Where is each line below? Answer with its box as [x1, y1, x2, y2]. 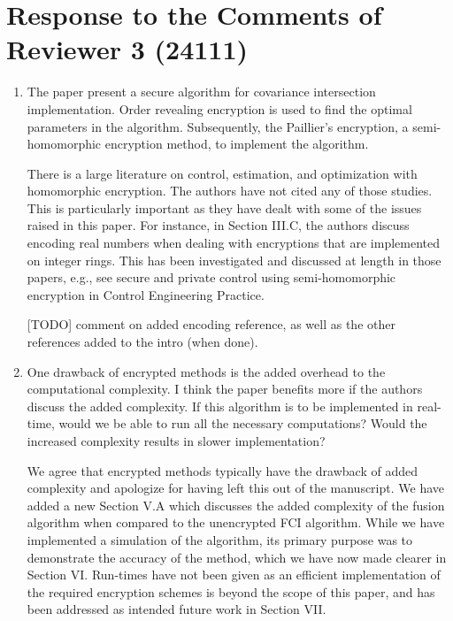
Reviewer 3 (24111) [6, 31, 249, 67]
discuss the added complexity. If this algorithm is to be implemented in [27, 396, 413, 415]
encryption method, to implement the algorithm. [104, 134, 369, 153]
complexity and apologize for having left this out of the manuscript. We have [27, 479, 444, 497]
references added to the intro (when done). [27, 333, 258, 351]
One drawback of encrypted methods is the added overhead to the [27, 362, 386, 380]
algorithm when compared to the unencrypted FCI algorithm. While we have [27, 513, 445, 532]
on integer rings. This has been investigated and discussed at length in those [27, 250, 441, 269]
